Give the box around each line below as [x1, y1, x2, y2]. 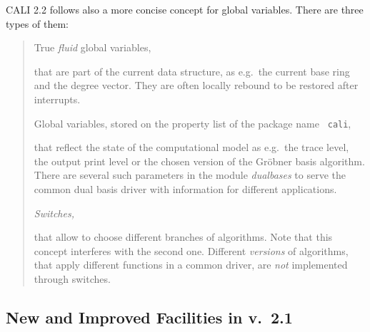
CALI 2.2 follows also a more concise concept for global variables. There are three [6, 2, 364, 16]
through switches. [34, 271, 111, 286]
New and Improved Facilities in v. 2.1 [6, 306, 293, 328]
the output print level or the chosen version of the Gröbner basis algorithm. [34, 153, 365, 168]
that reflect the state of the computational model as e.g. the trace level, [34, 140, 349, 155]
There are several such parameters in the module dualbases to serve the [34, 167, 346, 182]
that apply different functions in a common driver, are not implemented [34, 257, 348, 272]
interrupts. [34, 91, 81, 106]
